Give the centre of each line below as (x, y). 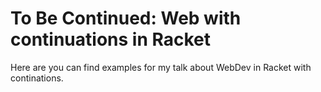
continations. (37, 78)
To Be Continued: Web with (126, 18)
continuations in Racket (110, 39)
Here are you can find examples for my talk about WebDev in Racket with (161, 67)
